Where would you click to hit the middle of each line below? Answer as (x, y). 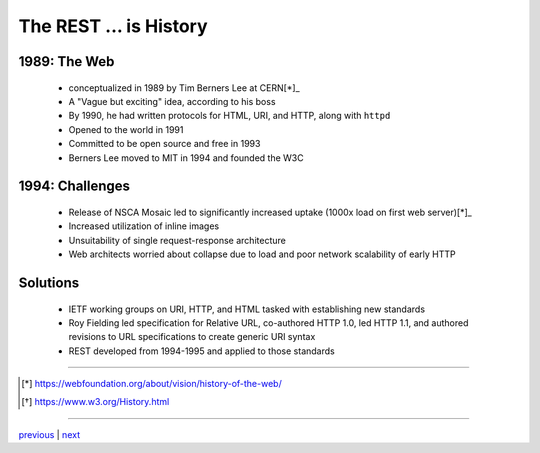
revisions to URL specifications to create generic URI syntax (192, 337)
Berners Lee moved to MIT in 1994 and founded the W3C (186, 157)
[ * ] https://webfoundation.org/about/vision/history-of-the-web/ (151, 384)
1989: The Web (66, 61)
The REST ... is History (113, 26)
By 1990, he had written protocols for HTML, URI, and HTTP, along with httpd (229, 116)
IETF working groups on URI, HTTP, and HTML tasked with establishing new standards (246, 309)
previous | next (49, 434)
